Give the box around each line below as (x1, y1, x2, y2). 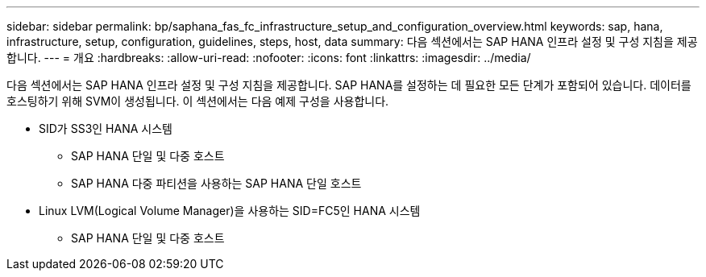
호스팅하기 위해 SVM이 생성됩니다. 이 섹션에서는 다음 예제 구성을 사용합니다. (6, 94, 389, 108)
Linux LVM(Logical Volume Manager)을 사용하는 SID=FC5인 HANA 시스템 (39, 204, 421, 217)
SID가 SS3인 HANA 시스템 (39, 122, 172, 135)
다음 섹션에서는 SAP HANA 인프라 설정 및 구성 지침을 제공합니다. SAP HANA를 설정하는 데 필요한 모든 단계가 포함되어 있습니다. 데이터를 (6, 78, 691, 92)
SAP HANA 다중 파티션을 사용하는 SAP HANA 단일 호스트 (71, 176, 362, 190)
